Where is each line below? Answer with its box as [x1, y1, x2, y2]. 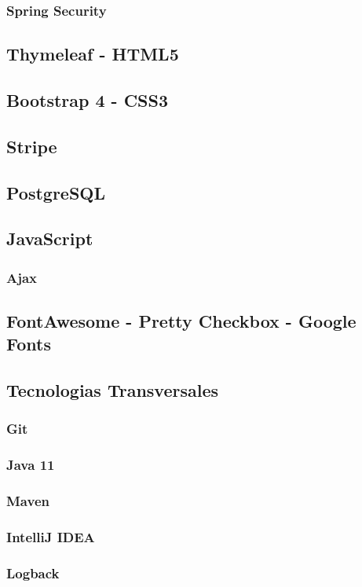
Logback [6, 563, 60, 582]
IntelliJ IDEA [6, 527, 95, 546]
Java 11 [6, 455, 55, 475]
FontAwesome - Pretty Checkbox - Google [6, 308, 357, 332]
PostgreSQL [6, 180, 106, 204]
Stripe [6, 134, 57, 158]
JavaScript [6, 226, 93, 251]
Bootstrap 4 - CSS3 [6, 88, 169, 112]
